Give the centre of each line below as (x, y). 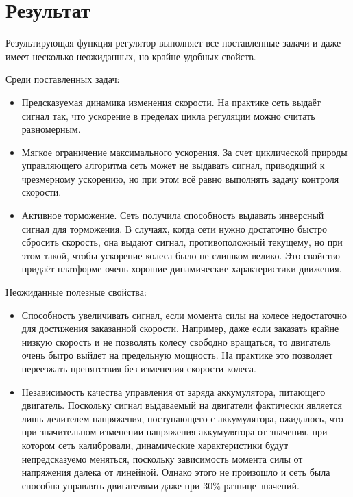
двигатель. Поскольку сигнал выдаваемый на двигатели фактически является (182, 405)
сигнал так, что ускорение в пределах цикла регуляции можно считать (168, 115)
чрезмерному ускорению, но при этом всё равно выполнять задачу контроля (180, 178)
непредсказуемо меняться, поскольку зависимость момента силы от (162, 458)
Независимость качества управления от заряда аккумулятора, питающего (173, 391)
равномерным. (51, 129)
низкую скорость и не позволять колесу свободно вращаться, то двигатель (176, 341)
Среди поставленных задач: (63, 79)
